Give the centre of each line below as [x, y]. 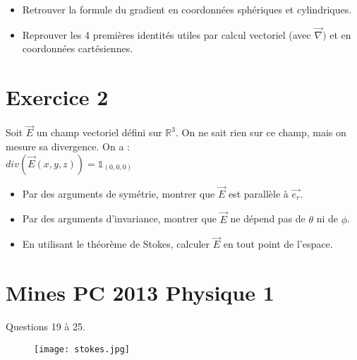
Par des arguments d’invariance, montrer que [119, 218]
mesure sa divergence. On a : [68, 146]
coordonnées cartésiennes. [78, 48]
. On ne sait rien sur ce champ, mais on [261, 132]
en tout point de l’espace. [278, 244]
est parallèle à [258, 193]
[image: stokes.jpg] [82, 349]
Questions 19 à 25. [46, 326]
